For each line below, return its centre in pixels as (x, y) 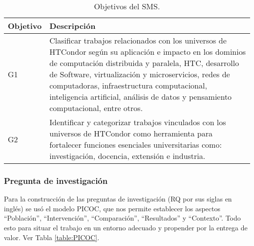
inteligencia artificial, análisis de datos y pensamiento (141, 97)
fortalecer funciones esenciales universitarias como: (136, 145)
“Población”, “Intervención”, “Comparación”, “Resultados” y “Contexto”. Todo (122, 218)
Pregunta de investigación (56, 180)
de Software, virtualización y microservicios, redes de (140, 74)
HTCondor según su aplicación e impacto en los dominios (148, 52)
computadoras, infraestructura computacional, (128, 85)
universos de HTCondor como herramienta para (131, 133)
